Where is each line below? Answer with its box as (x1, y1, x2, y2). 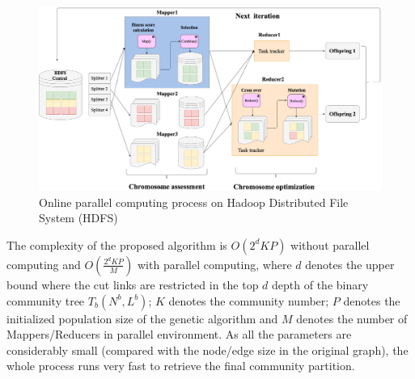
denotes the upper (305, 255, 395, 272)
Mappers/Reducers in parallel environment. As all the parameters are (6, 326, 352, 343)
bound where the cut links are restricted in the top (6, 276, 259, 293)
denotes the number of (296, 310, 408, 326)
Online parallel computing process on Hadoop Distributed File (39, 193, 349, 210)
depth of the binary (272, 276, 369, 293)
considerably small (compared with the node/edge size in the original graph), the (6, 341, 409, 358)
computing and (6, 255, 81, 272)
